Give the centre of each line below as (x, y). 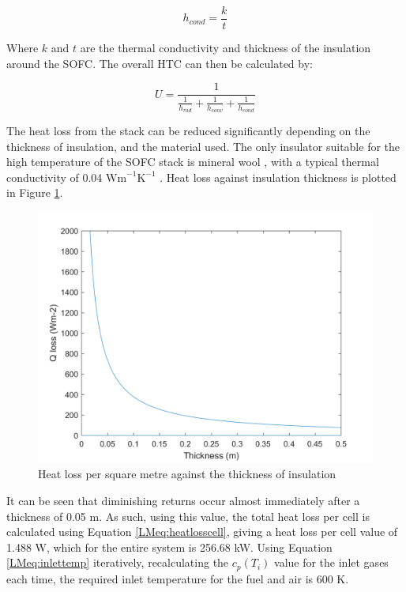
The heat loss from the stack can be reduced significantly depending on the (188, 130)
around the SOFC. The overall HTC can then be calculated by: (160, 63)
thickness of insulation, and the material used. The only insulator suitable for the (203, 146)
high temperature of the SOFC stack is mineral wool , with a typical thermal (193, 162)
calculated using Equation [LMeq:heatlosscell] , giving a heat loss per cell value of (202, 532)
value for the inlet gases (331, 562)
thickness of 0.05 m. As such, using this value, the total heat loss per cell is (188, 516)
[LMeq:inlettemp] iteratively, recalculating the (118, 562)
